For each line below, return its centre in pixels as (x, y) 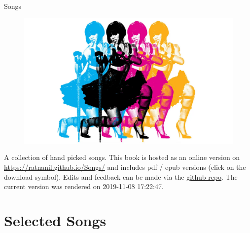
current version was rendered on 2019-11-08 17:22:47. (84, 186)
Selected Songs (55, 220)
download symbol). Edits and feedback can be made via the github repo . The (121, 176)
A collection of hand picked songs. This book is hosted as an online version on (122, 157)
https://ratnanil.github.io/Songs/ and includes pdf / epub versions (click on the (125, 167)
